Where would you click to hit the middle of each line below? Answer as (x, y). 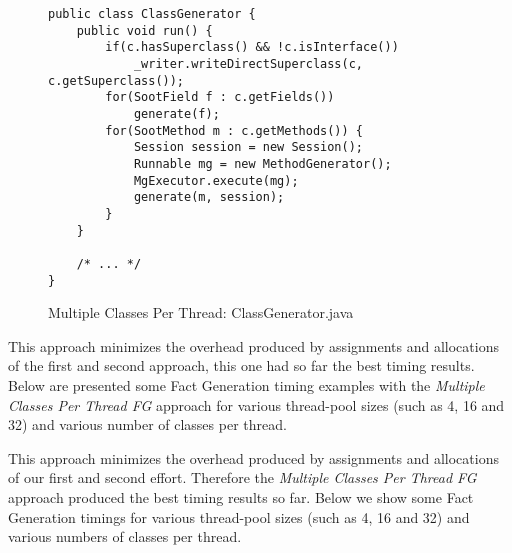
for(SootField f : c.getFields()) (220, 97)
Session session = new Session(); (248, 147)
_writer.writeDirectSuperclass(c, (248, 63)
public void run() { (144, 30)
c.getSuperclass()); (116, 80)
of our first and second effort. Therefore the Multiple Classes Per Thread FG (242, 477)
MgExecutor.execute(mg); (216, 180)
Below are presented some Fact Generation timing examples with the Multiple (246, 384)
